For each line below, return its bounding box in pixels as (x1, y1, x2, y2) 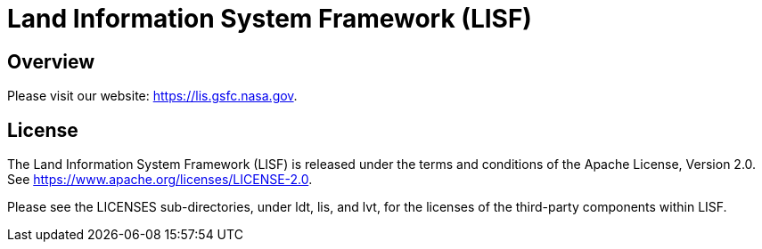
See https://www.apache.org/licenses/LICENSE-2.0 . (7, 172, 313, 188)
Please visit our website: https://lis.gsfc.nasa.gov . (7, 88, 298, 104)
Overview (7, 50, 95, 73)
